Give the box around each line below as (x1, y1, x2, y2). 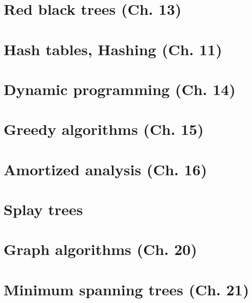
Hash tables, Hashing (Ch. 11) (4, 38, 222, 59)
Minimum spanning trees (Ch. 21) (4, 278, 249, 299)
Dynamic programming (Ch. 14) (4, 78, 236, 99)
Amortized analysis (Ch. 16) (4, 158, 207, 179)
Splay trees (4, 199, 83, 220)
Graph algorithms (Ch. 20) (4, 239, 197, 260)
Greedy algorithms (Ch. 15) (4, 119, 204, 139)
